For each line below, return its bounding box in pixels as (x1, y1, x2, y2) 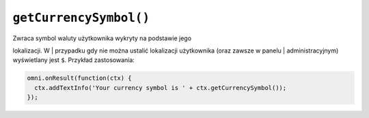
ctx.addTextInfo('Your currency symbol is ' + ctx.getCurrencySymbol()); (34, 84, 287, 91)
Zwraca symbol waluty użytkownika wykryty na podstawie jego (12, 34, 191, 42)
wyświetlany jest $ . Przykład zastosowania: (12, 56, 135, 64)
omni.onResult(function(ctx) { (27, 74, 133, 82)
